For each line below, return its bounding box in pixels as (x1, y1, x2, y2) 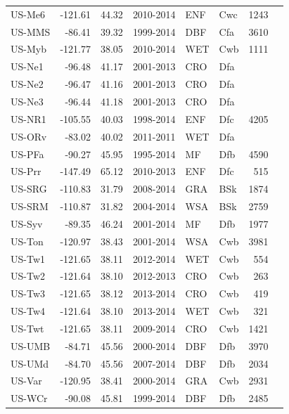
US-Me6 (11, 6, 45, 21)
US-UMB (11, 338, 51, 353)
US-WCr (11, 391, 48, 406)
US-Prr (11, 164, 41, 179)
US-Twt (11, 321, 44, 335)
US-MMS (11, 24, 51, 39)
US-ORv (11, 129, 47, 143)
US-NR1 (11, 111, 46, 126)
